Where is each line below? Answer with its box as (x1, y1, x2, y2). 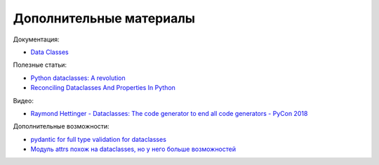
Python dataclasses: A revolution (30, 74, 126, 82)
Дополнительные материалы (13, 11, 196, 26)
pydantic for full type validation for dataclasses (30, 135, 166, 143)
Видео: (13, 96, 34, 105)
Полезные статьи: (13, 60, 67, 70)
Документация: (13, 35, 60, 44)
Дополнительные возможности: (13, 122, 110, 131)
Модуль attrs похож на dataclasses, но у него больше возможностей (30, 145, 237, 154)
